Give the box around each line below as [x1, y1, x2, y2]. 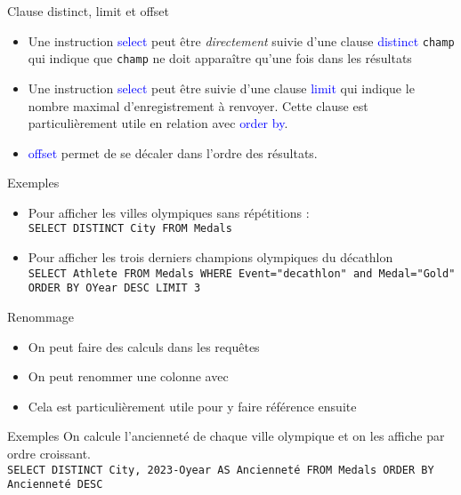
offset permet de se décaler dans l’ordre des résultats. [28, 143, 318, 162]
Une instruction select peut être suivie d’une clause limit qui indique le [28, 78, 415, 97]
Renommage [7, 307, 74, 326]
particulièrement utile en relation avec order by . [28, 114, 288, 132]
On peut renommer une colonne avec [28, 367, 229, 386]
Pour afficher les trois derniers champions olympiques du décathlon [28, 248, 393, 267]
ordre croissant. [7, 444, 91, 462]
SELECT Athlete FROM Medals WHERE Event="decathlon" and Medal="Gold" [28, 267, 456, 280]
